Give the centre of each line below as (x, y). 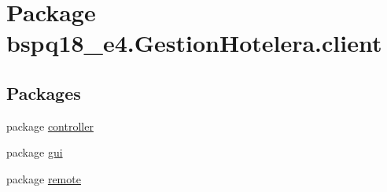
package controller (50, 126)
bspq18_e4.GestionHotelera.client (194, 43)
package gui (35, 152)
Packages (44, 92)
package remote (44, 178)
